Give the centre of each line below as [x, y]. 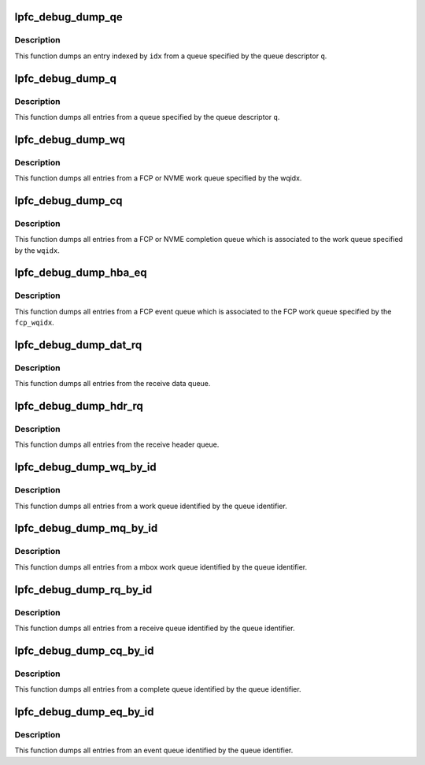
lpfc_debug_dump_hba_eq [81, 273]
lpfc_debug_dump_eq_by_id [84, 712]
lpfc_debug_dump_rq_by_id [83, 590]
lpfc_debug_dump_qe [68, 17]
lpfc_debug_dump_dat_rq [78, 345]
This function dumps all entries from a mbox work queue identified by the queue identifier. [161, 566]
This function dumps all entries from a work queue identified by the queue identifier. [151, 506]
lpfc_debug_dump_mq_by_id [86, 528]
